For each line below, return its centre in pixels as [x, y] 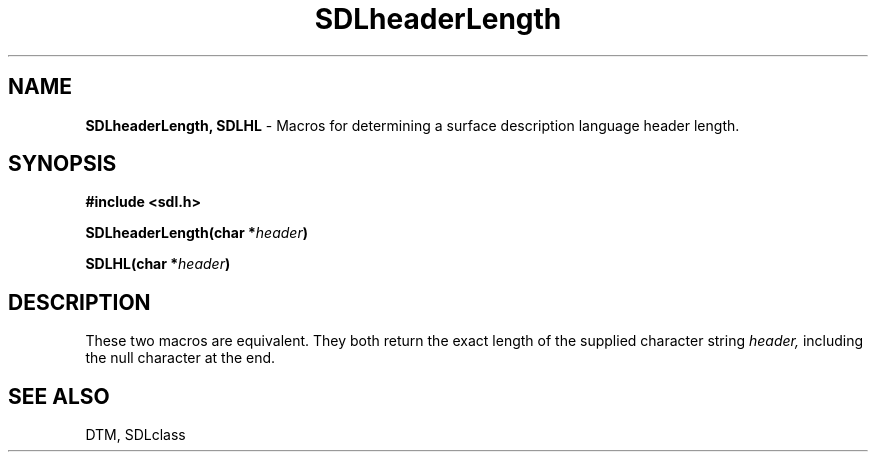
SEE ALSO [59, 396]
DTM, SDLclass [135, 435]
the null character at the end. [180, 358]
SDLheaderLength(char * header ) [196, 233]
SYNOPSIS [62, 164]
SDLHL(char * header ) [158, 264]
